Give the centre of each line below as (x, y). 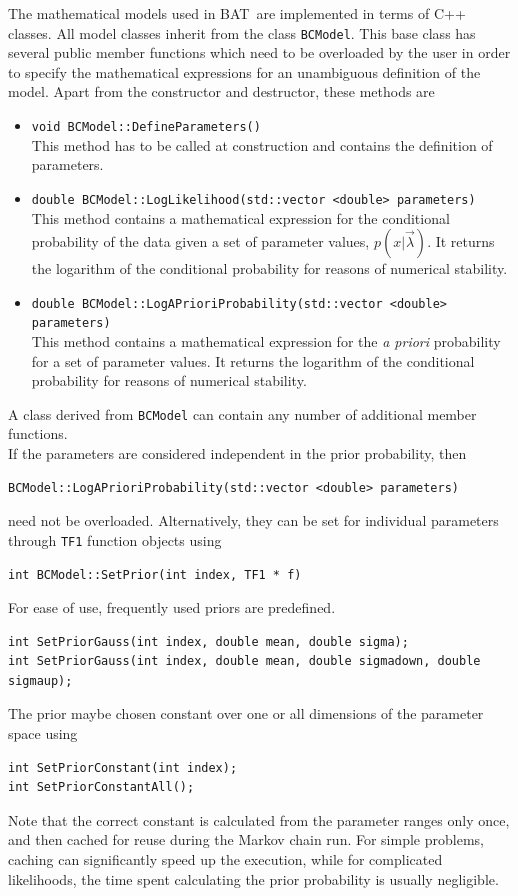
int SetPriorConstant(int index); (123, 767)
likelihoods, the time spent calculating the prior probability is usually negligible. (253, 878)
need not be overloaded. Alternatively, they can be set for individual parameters (253, 520)
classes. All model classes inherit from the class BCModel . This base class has (242, 32)
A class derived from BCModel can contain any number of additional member (242, 413)
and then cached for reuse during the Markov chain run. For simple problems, (246, 839)
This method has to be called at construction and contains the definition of (262, 144)
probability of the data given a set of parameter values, (200, 241)
